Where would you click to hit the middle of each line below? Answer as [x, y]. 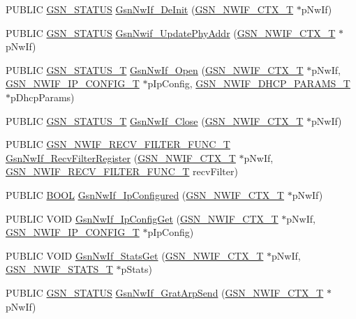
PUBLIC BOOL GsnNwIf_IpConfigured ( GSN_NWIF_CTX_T [145, 194]
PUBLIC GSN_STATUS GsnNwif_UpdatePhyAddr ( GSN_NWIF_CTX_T [171, 32]
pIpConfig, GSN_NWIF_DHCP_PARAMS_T [249, 83]
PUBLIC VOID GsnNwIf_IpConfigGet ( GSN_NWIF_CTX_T [142, 218]
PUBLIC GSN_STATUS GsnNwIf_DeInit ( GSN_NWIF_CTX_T [150, 9]
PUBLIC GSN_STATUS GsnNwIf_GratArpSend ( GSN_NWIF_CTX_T [165, 292]
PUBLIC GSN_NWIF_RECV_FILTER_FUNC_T [118, 144]
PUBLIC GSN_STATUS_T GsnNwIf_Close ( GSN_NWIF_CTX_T [155, 120]
